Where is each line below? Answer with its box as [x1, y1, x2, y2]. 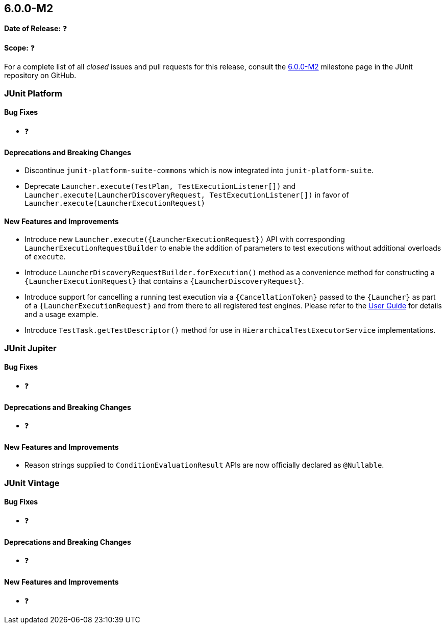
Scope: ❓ [4, 43, 35, 53]
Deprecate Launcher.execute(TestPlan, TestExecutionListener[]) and [24, 182, 296, 191]
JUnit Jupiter [4, 343, 57, 353]
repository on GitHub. [4, 71, 77, 80]
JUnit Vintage [4, 477, 60, 488]
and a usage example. [24, 310, 98, 319]
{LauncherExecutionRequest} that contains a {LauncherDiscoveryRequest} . [24, 277, 304, 286]
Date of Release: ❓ [4, 24, 67, 33]
